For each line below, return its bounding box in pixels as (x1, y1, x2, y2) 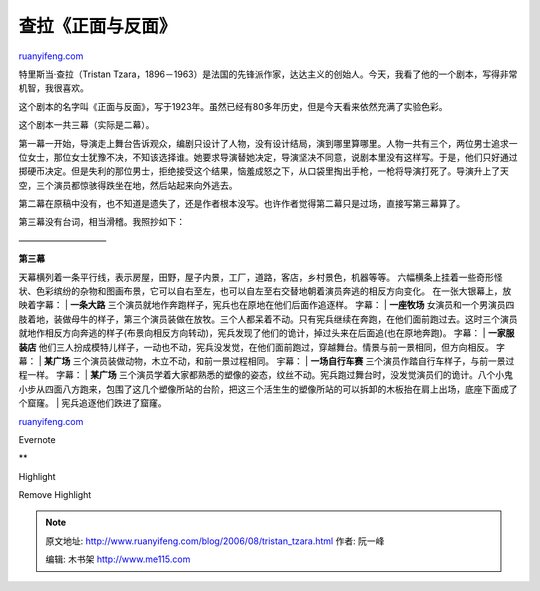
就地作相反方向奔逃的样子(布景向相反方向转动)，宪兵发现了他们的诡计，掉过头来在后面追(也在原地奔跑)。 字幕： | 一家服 (18, 327, 515, 339)
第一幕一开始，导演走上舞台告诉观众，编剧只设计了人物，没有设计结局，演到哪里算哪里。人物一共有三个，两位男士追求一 (18, 137, 518, 149)
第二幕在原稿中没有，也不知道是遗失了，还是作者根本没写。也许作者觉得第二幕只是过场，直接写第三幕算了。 (18, 198, 465, 210)
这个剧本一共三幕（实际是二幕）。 (18, 119, 155, 131)
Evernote (18, 433, 56, 445)
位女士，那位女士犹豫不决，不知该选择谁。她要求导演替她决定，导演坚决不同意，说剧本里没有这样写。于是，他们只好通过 (18, 151, 518, 163)
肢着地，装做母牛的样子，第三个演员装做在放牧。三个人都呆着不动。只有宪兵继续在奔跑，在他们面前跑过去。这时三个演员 (18, 313, 518, 325)
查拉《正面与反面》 (18, 15, 177, 37)
